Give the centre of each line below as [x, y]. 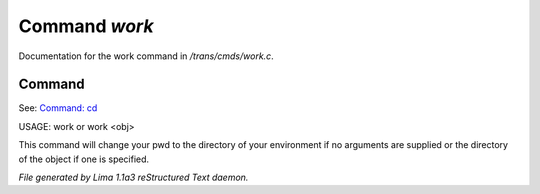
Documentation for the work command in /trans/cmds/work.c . [146, 56]
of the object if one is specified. [84, 159]
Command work [86, 26]
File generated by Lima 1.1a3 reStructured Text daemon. [133, 177]
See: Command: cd [58, 108]
